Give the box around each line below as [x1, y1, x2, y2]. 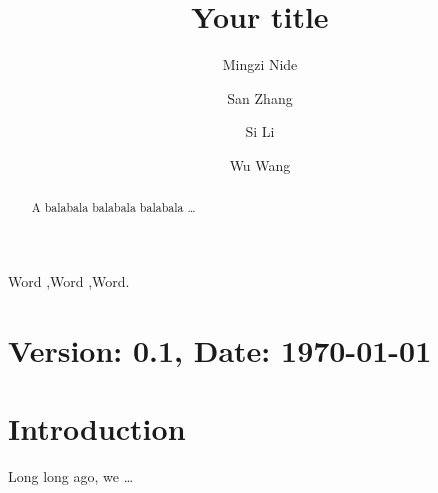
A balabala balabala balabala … [31, 199, 196, 216]
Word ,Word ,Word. [8, 270, 130, 291]
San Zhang [227, 87, 293, 108]
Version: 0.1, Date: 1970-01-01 [8, 329, 432, 370]
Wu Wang [229, 154, 291, 175]
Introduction [8, 408, 186, 449]
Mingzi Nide [222, 54, 298, 75]
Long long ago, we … [8, 466, 134, 487]
